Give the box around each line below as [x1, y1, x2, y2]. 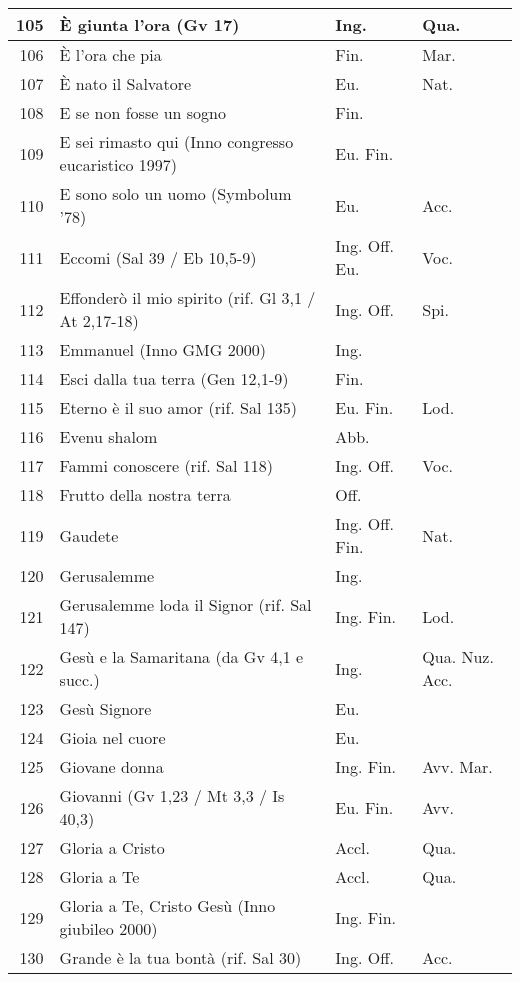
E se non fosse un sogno [59, 101, 226, 124]
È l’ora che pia [59, 43, 162, 66]
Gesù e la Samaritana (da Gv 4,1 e [59, 645, 304, 668]
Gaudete [59, 523, 119, 547]
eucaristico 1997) [59, 153, 178, 176]
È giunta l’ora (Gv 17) [59, 13, 240, 36]
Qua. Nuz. [422, 645, 494, 668]
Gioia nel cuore [59, 726, 166, 749]
